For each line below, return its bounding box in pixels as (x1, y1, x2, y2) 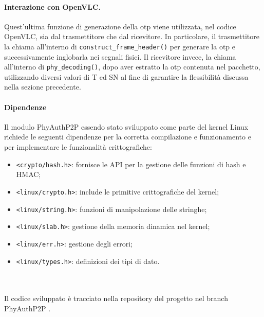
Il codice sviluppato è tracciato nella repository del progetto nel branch (4, 293, 228, 304)
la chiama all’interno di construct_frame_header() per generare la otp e (4, 41, 236, 51)
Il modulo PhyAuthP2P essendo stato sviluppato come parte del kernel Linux (4, 121, 249, 132)
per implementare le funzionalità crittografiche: (4, 142, 152, 152)
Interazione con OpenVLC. (4, 1, 101, 12)
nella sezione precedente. (4, 81, 81, 92)
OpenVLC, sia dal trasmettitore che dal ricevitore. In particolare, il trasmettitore (4, 31, 259, 42)
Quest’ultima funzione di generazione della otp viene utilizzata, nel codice (4, 21, 236, 31)
